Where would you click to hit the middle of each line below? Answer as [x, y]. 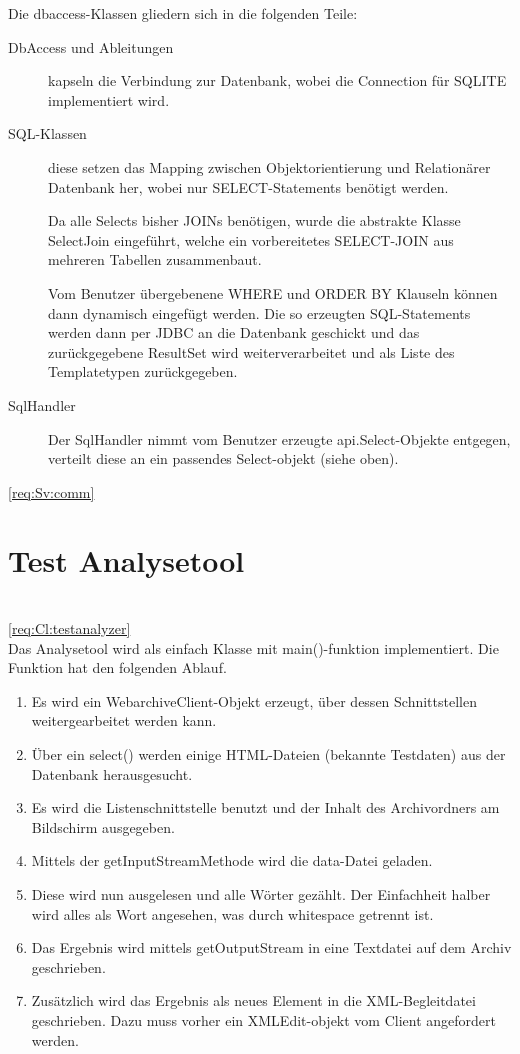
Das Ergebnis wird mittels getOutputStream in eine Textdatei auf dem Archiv [271, 947]
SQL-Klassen [47, 133]
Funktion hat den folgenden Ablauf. [117, 667]
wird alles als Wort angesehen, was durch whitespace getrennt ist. [232, 913]
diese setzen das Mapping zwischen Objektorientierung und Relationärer [269, 166]
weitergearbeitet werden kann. [124, 720]
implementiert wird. [109, 99]
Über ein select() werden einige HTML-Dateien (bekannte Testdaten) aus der [268, 753]
